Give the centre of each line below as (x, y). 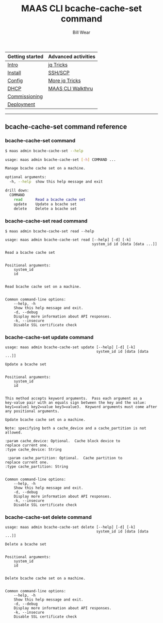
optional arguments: (26, 177)
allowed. (14, 432)
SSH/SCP (59, 73)
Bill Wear (81, 32)
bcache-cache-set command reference (66, 127)
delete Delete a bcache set (45, 208)
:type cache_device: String (33, 449)
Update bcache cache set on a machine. (45, 419)
